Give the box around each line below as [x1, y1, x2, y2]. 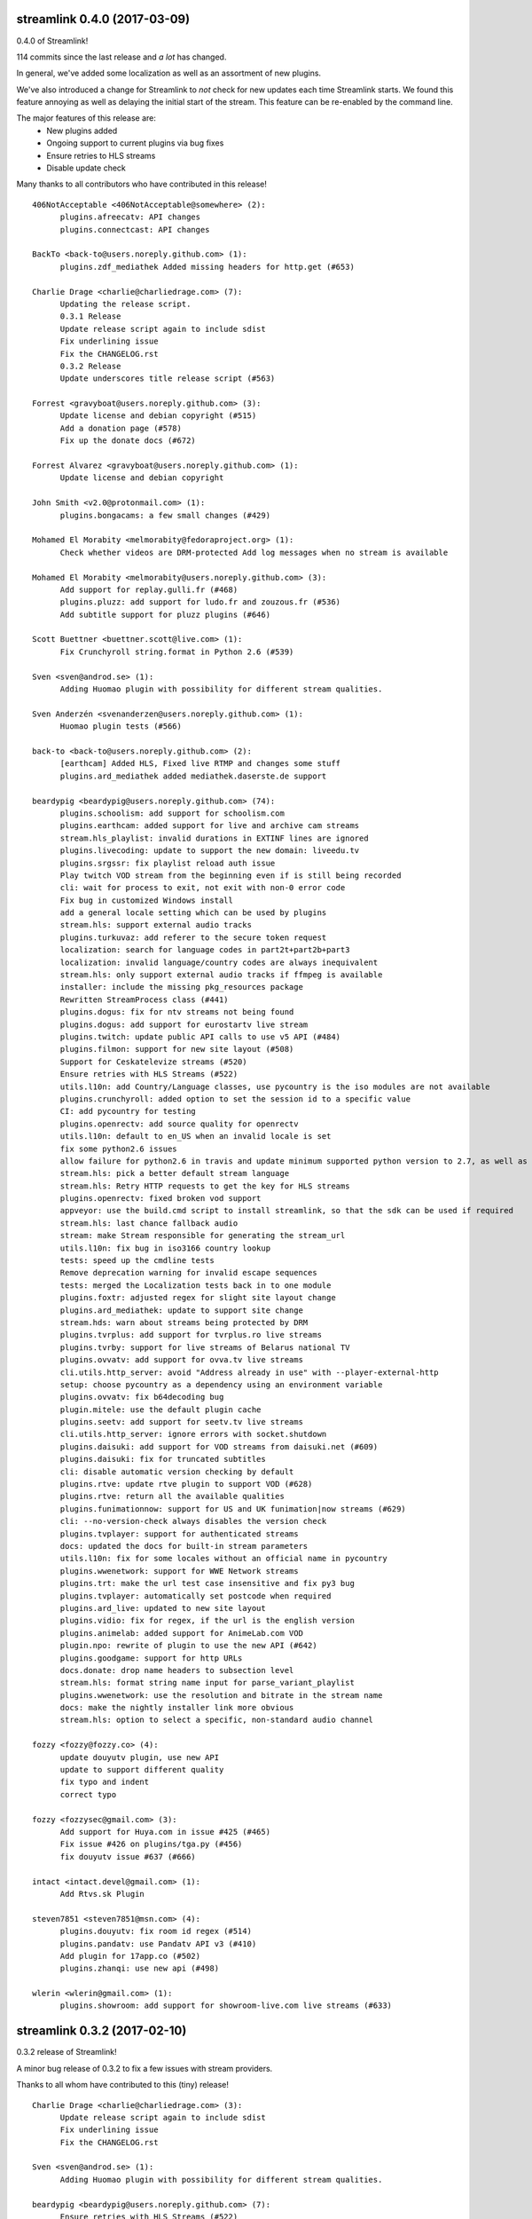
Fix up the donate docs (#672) [59, 436, 197, 446]
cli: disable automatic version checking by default [59, 1466, 294, 1477]
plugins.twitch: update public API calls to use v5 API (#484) [59, 1031, 341, 1042]
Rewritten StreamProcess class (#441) [59, 994, 230, 1005]
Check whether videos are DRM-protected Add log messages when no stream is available [59, 547, 449, 557]
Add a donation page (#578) [59, 422, 182, 433]
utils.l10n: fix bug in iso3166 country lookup [59, 1243, 270, 1253]
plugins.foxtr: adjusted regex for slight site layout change [59, 1292, 336, 1303]
